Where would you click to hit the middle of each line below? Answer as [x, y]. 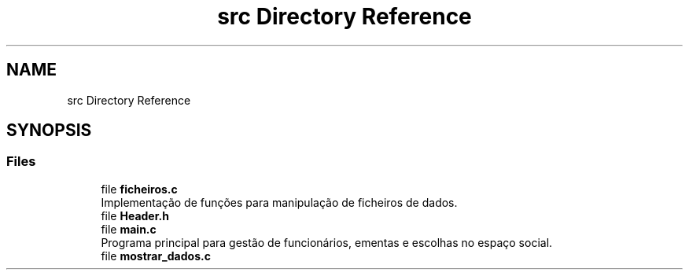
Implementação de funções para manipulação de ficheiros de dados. [279, 202]
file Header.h [135, 215]
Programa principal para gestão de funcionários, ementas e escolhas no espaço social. [327, 242]
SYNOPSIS [49, 131]
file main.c [129, 229]
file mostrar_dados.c [156, 256]
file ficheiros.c [139, 189]
